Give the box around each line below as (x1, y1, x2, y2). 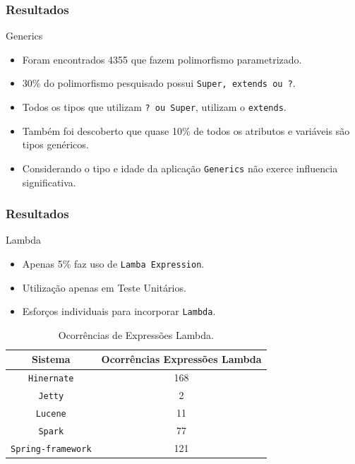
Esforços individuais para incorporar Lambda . (22, 304, 216, 319)
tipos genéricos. (22, 137, 89, 152)
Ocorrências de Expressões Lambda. (58, 327, 214, 342)
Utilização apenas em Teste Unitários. (22, 280, 186, 295)
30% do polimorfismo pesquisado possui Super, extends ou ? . (22, 76, 296, 90)
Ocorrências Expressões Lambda (101, 352, 262, 367)
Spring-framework (11, 444, 92, 454)
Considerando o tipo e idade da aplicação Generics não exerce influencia (22, 160, 338, 175)
